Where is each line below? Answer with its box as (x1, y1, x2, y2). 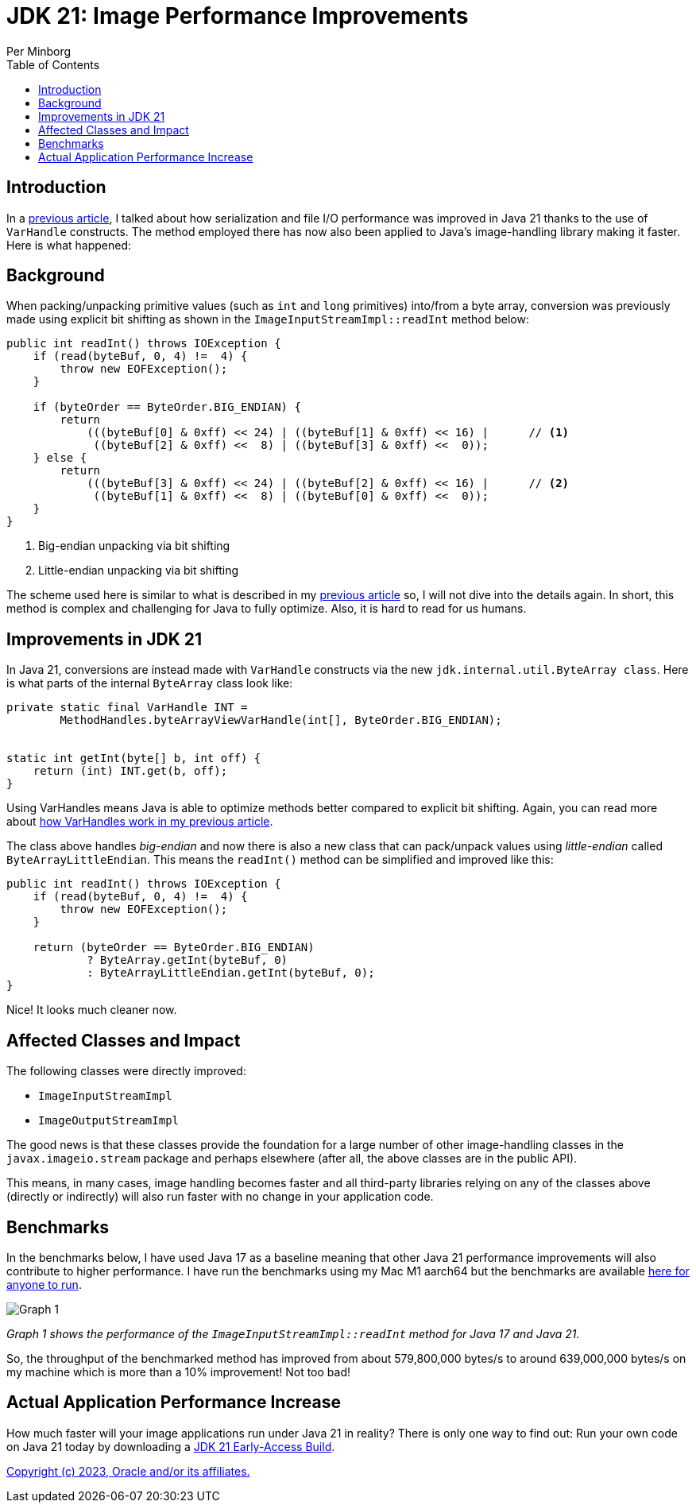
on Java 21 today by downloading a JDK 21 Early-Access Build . (6, 1439, 335, 1453)
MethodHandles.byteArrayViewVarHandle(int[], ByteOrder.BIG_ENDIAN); (60, 714, 502, 727)
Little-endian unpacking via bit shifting (38, 563, 239, 578)
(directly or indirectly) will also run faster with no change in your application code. (6, 1190, 434, 1204)
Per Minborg (6, 44, 72, 58)
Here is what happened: (6, 238, 132, 252)
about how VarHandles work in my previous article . (6, 814, 273, 829)
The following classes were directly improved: (6, 1064, 246, 1078)
